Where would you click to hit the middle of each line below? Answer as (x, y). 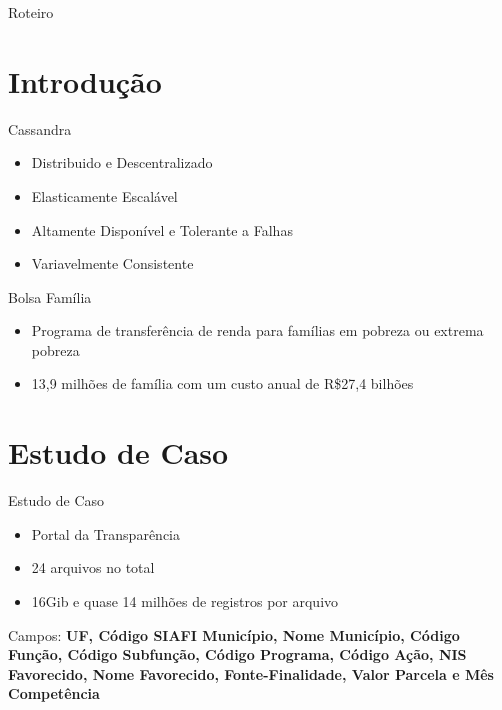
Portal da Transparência (105, 533)
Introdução (85, 80)
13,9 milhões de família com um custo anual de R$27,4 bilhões (222, 383)
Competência (54, 693)
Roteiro (31, 12)
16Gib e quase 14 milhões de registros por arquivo (185, 600)
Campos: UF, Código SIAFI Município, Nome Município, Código (234, 634)
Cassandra (40, 128)
